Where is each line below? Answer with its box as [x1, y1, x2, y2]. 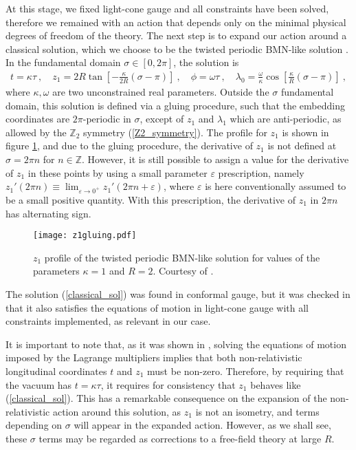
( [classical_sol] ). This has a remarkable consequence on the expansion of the [5, 391, 327, 405]
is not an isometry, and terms [195, 404, 320, 418]
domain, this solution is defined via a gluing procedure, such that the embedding [5, 98, 345, 112]
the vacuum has [5, 377, 72, 392]
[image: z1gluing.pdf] [33, 231, 137, 241]
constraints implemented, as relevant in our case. [5, 314, 211, 328]
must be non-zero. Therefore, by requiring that [147, 363, 344, 378]
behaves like [250, 377, 301, 392]
